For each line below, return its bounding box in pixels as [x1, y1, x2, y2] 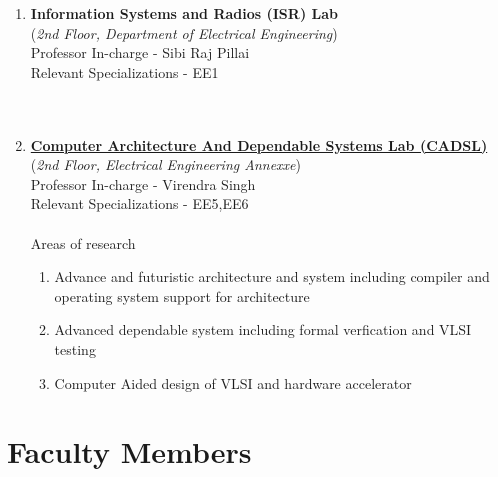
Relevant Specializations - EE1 [30, 61, 219, 82]
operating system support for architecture [54, 285, 310, 306]
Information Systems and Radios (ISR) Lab [30, 3, 338, 23]
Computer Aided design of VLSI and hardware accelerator [54, 372, 412, 393]
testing [54, 338, 96, 359]
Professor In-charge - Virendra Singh [30, 173, 256, 194]
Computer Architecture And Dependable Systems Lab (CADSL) [30, 134, 488, 155]
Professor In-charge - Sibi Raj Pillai [30, 42, 250, 63]
